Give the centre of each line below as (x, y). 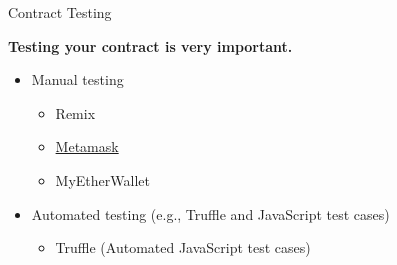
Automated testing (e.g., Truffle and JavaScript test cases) (210, 213)
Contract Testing (60, 12)
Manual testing (77, 79)
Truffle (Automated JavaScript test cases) (183, 247)
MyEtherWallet (102, 179)
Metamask (87, 146)
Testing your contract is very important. (150, 45)
